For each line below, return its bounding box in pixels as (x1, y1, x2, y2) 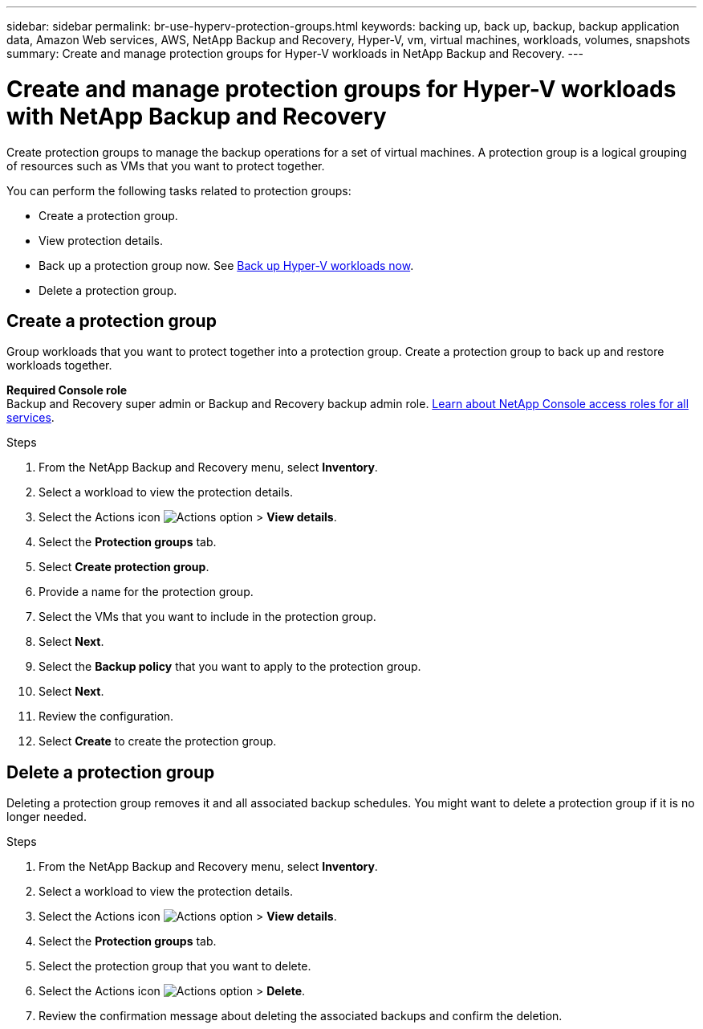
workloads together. (6, 358, 112, 373)
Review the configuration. (39, 709, 174, 724)
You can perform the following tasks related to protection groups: (6, 183, 351, 198)
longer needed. (6, 810, 87, 824)
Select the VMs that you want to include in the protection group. (39, 610, 376, 624)
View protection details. (39, 233, 163, 247)
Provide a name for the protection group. (39, 585, 254, 599)
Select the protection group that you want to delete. (39, 959, 311, 974)
